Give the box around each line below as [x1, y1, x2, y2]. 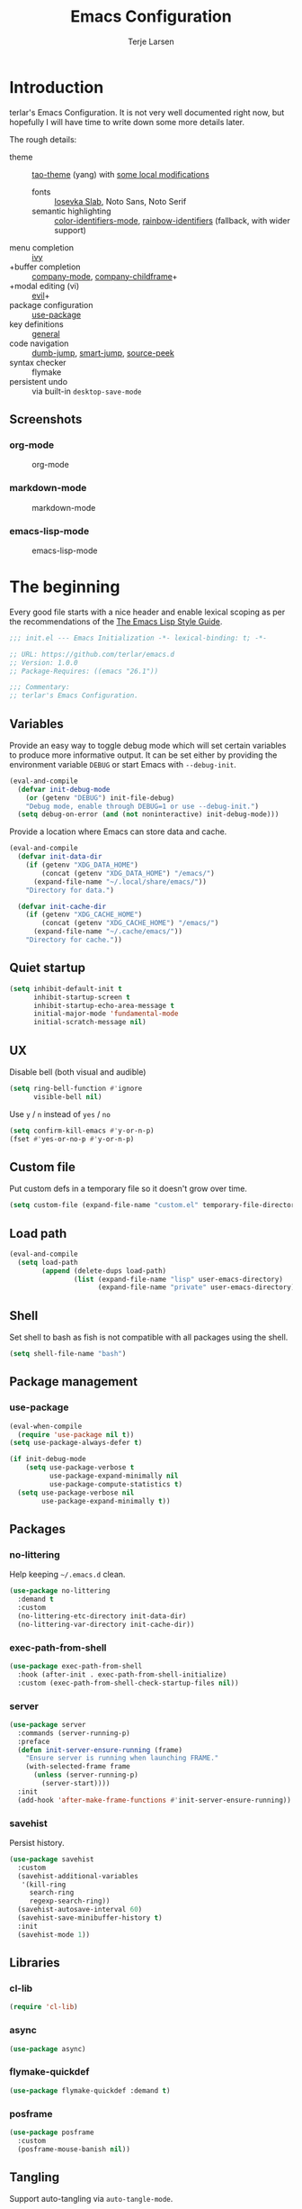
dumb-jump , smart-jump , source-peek [31, 347, 175, 358]
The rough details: [9, 133, 77, 145]
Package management [9, 1374, 138, 1389]
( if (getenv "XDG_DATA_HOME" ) [25, 860, 139, 870]
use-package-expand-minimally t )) [41, 1496, 171, 1505]
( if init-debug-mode [9, 1455, 87, 1464]
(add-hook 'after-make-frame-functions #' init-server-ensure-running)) [17, 1795, 292, 1804]
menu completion [9, 241, 75, 253]
